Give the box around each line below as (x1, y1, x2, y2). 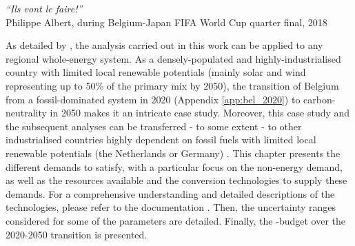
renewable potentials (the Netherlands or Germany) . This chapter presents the (6, 145, 341, 160)
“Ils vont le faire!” (6, 1, 83, 15)
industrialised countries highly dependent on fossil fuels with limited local (6, 132, 316, 147)
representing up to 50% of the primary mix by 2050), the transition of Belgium (6, 78, 339, 92)
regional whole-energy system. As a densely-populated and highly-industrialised (6, 51, 341, 65)
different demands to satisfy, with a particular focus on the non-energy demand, (6, 159, 343, 174)
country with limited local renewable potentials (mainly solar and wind (6, 65, 306, 79)
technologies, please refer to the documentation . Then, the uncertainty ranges (6, 200, 336, 214)
